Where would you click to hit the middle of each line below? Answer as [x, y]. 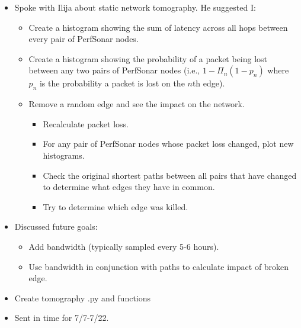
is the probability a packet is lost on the [112, 83]
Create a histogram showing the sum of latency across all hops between [158, 27]
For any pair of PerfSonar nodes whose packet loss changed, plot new [168, 144]
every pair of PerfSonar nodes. [84, 39]
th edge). [209, 83]
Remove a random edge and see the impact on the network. [137, 104]
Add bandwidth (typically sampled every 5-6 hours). [124, 246]
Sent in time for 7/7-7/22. [62, 318]
